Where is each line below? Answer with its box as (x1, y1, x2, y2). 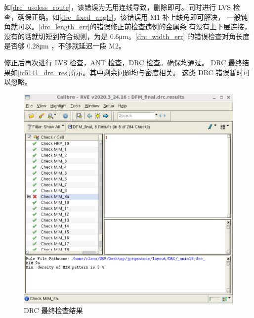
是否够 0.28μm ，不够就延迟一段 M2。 (4, 41, 126, 51)
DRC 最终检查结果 (24, 305, 83, 316)
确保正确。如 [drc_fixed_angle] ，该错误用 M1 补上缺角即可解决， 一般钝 (17, 11, 248, 22)
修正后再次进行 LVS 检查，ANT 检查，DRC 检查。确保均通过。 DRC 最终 (4, 57, 242, 67)
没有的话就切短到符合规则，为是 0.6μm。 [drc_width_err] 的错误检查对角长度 (4, 31, 250, 41)
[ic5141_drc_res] (18, 67, 69, 77)
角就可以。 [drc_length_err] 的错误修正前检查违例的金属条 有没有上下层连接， (4, 21, 252, 32)
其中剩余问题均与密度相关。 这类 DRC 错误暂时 (89, 67, 244, 77)
